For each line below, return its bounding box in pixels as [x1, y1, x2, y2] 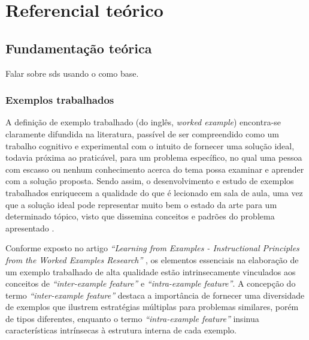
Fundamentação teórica [5, 38, 152, 57]
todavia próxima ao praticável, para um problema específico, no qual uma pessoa [5, 151, 302, 164]
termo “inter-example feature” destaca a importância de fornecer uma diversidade [5, 288, 305, 301]
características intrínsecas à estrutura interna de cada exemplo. [5, 324, 237, 336]
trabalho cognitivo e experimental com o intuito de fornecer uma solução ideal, [5, 139, 295, 152]
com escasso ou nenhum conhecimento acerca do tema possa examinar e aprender [5, 163, 304, 175]
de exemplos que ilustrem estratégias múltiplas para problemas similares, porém [5, 300, 299, 313]
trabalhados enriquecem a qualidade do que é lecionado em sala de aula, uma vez [5, 186, 303, 198]
